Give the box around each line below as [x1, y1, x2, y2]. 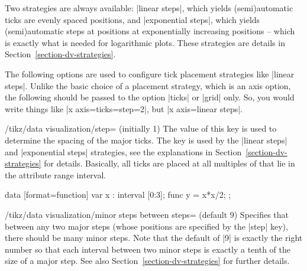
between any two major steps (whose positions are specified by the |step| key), [5, 220, 288, 232]
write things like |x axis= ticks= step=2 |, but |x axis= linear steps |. [5, 102, 243, 115]
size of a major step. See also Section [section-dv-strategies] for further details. [5, 254, 290, 267]
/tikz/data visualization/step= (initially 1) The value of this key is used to [5, 122, 277, 135]
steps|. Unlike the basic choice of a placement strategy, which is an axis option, [5, 79, 291, 92]
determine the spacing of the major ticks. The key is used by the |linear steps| [5, 133, 287, 146]
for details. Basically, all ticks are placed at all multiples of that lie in [44, 157, 295, 169]
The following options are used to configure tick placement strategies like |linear [5, 67, 295, 80]
